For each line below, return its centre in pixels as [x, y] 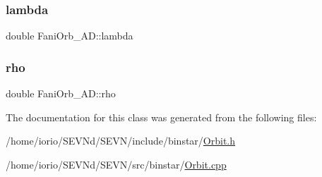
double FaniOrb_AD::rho [61, 93]
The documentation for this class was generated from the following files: [161, 117]
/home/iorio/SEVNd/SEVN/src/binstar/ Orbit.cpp [116, 164]
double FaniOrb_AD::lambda [70, 36]
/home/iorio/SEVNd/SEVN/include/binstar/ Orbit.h [121, 141]
